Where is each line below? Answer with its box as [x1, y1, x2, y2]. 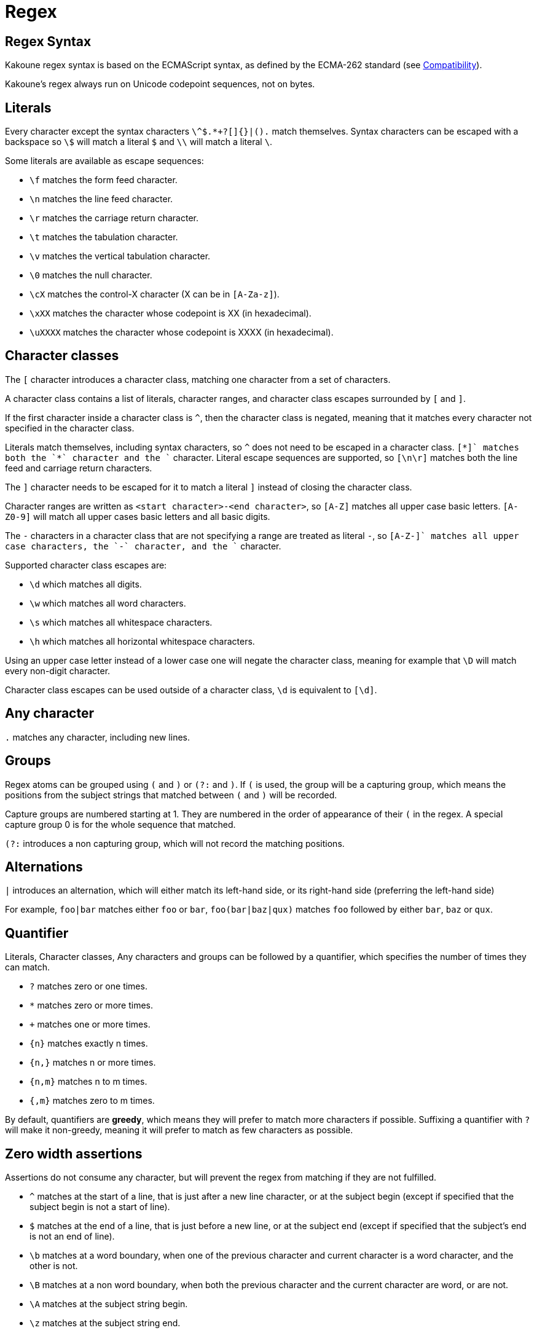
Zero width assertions [5, 1146, 143, 1162]
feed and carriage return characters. [5, 462, 152, 473]
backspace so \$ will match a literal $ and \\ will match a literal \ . [5, 136, 273, 147]
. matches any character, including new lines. [5, 731, 190, 742]
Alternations [5, 859, 83, 875]
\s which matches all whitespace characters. [29, 616, 213, 627]
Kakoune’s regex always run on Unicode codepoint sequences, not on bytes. [5, 79, 315, 90]
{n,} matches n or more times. [29, 1057, 156, 1068]
